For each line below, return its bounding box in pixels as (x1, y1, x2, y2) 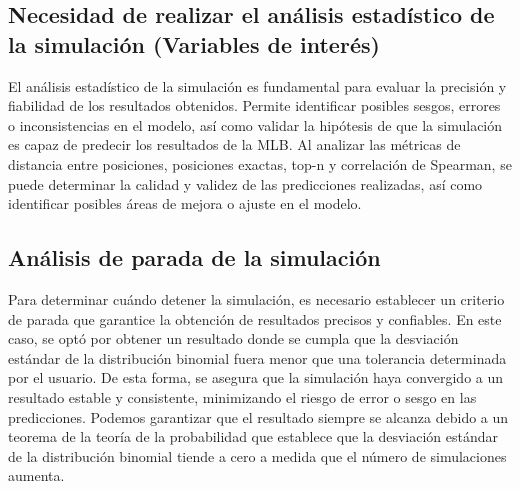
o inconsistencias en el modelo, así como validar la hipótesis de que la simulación (8, 114, 503, 135)
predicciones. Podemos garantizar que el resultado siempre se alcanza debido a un (8, 406, 509, 427)
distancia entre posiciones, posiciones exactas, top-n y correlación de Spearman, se (8, 153, 512, 174)
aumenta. (8, 465, 65, 486)
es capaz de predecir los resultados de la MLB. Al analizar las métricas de (8, 134, 461, 155)
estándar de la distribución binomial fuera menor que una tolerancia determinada (8, 347, 507, 368)
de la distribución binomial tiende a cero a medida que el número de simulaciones (8, 445, 507, 466)
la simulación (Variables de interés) (8, 28, 380, 59)
